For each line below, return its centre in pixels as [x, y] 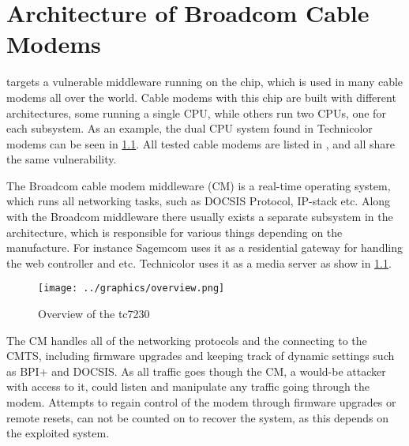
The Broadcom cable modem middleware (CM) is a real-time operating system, [199, 185]
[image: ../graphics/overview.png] [131, 289]
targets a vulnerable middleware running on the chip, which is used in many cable [205, 82]
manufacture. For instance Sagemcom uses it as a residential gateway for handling [204, 247]
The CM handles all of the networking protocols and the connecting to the [187, 340]
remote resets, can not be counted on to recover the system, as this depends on [198, 417]
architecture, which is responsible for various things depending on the [174, 232]
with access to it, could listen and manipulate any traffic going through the [188, 386]
